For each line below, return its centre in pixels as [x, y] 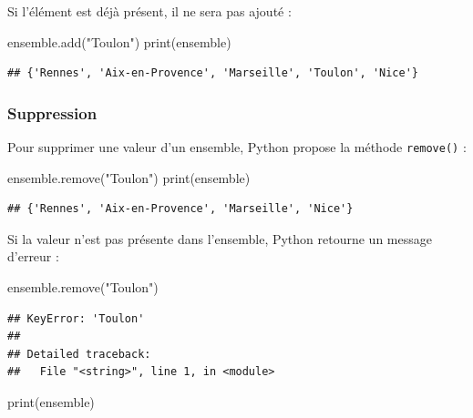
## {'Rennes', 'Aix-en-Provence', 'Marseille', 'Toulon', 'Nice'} [213, 73]
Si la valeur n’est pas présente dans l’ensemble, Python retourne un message [220, 238]
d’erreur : [33, 256]
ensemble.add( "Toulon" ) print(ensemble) [119, 41]
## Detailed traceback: [79, 354]
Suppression [52, 112]
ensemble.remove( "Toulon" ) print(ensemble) [129, 177]
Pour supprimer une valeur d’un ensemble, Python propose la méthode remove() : [237, 147]
